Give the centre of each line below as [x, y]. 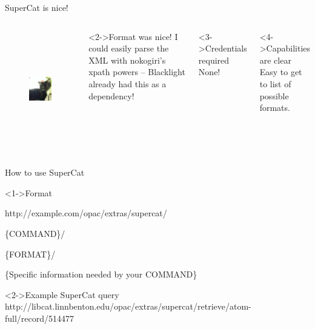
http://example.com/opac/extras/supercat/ [86, 213]
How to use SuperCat [45, 172]
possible [274, 95]
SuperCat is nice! [37, 7]
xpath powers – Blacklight [137, 72]
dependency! [111, 95]
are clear [275, 60]
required [214, 60]
